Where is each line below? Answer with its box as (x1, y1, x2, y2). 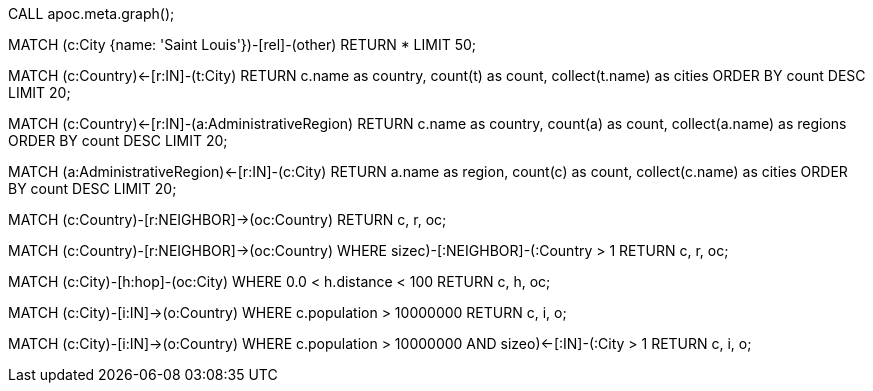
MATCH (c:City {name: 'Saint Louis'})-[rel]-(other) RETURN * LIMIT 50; (8, 36, 477, 53)
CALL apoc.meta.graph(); (8, 5, 175, 22)
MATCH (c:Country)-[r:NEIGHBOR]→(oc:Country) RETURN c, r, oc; (8, 211, 447, 228)
